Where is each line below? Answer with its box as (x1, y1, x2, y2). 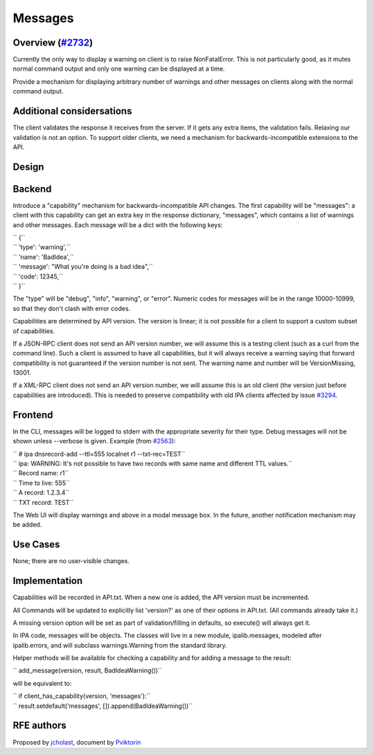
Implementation (12, 575, 83, 587)
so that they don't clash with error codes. (12, 304, 131, 312)
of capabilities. (12, 326, 55, 335)
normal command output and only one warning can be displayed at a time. (12, 64, 225, 73)
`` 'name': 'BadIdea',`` (12, 253, 74, 261)
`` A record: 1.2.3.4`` (12, 488, 70, 497)
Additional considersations (12, 105, 132, 117)
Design (12, 161, 44, 172)
